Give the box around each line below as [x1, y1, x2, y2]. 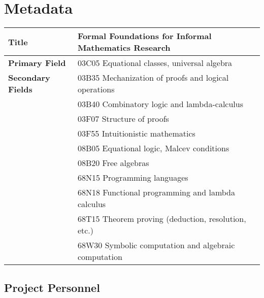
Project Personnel [4, 279, 100, 295]
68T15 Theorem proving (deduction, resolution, [77, 213, 246, 225]
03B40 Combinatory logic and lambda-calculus [77, 98, 244, 110]
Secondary [8, 72, 50, 84]
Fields [8, 83, 32, 95]
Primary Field [8, 57, 66, 69]
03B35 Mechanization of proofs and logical [77, 72, 229, 84]
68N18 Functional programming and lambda [77, 186, 236, 198]
